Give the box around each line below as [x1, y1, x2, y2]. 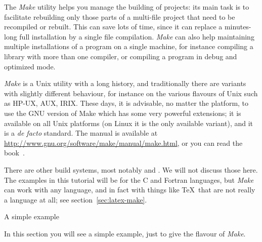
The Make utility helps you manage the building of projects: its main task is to [4, 2, 249, 12]
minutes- [224, 21, 251, 32]
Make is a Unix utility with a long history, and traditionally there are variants [4, 78, 246, 89]
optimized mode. [4, 61, 56, 71]
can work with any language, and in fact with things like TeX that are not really [4, 184, 255, 195]
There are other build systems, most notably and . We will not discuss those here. [4, 164, 258, 175]
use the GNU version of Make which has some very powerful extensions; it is [4, 107, 241, 118]
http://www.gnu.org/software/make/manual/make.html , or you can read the [4, 137, 243, 148]
